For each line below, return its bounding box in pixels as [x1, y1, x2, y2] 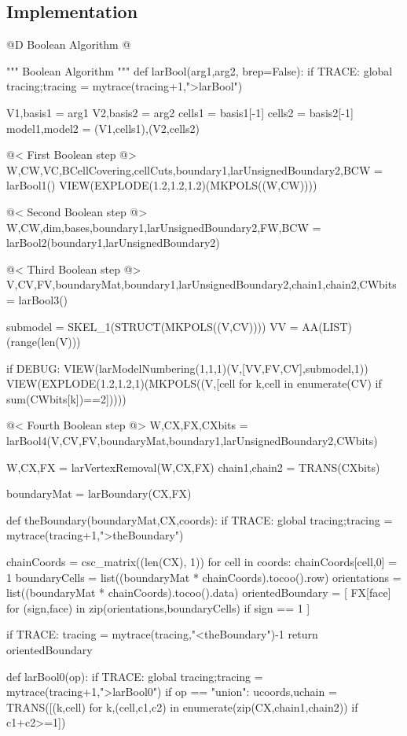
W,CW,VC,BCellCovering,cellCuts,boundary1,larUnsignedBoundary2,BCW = [6, 161, 383, 178]
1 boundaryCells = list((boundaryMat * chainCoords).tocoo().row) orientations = [6, 569, 401, 585]
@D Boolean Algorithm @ [6, 36, 131, 53]
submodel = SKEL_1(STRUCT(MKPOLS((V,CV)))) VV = [6, 318, 299, 334]
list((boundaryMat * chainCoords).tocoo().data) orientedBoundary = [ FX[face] [6, 584, 391, 601]
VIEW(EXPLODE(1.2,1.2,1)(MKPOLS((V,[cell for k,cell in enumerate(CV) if [6, 375, 382, 392]
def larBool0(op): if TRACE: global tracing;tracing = [6, 668, 263, 684]
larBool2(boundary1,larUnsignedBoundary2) [6, 234, 220, 251]
